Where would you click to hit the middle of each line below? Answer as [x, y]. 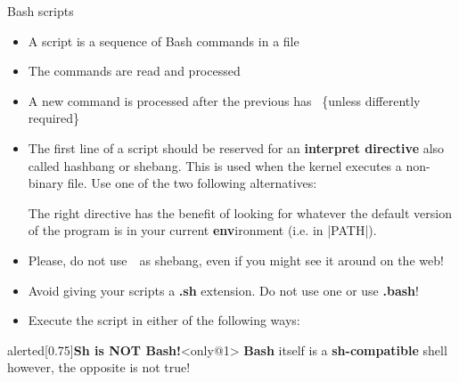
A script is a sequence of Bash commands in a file [164, 41]
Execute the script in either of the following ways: [164, 320]
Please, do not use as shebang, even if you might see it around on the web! [236, 260]
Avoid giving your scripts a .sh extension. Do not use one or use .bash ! [223, 290]
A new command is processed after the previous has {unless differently [224, 100]
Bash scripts [41, 11]
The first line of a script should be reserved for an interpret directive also [236, 147]
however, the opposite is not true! [99, 367]
